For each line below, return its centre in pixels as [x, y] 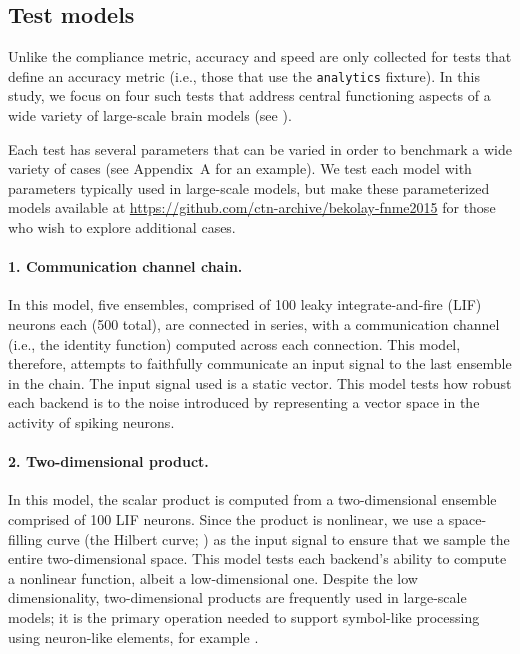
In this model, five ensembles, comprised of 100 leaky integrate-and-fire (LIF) [245, 304]
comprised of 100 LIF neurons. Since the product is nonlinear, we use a [226, 518]
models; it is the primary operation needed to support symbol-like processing [244, 616]
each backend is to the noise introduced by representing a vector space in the [244, 402]
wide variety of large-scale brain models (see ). [150, 115]
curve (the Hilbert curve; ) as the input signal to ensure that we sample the [278, 538]
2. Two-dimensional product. [108, 461]
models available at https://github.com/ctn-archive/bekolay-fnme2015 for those [252, 207]
